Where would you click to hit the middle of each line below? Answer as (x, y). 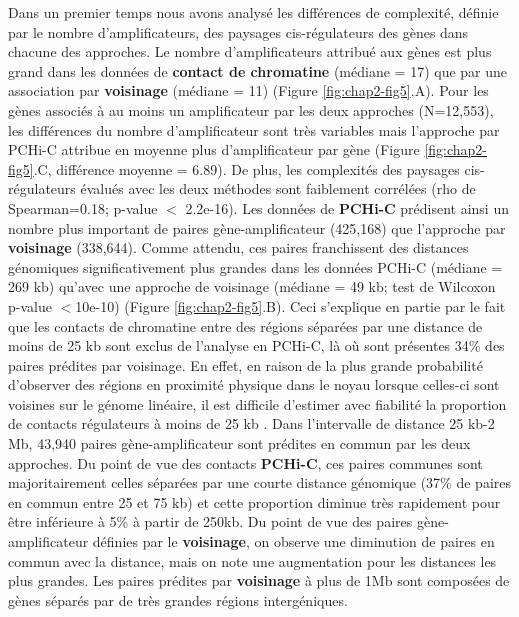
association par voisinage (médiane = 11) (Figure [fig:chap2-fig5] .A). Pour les (248, 90)
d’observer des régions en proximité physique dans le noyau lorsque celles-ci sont (254, 384)
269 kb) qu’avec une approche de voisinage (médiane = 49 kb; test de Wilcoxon (252, 286)
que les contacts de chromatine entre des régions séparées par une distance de (245, 325)
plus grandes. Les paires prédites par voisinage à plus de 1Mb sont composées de (259, 580)
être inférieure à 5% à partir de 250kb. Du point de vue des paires (210, 521)
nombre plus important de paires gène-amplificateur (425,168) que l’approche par (257, 227)
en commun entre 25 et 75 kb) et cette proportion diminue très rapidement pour (254, 501)
